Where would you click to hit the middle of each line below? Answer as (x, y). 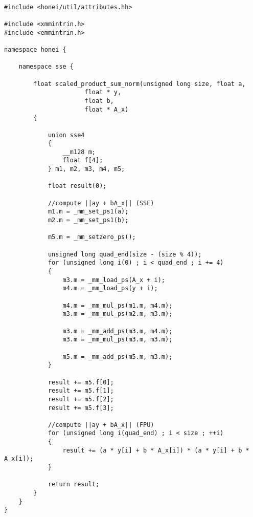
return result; (74, 484)
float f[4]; (83, 160)
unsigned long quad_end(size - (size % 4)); (125, 254)
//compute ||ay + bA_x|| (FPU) (101, 425)
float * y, (103, 92)
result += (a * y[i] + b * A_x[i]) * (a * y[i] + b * (156, 450)
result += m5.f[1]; (81, 391)
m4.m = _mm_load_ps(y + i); (110, 288)
